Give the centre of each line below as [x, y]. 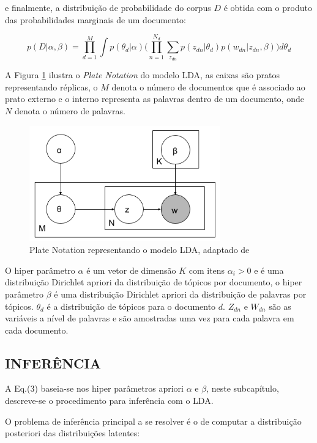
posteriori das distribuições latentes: [73, 433]
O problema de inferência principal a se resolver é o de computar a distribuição [153, 421]
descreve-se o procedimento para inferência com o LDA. [109, 401]
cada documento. [37, 330]
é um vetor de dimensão [131, 270]
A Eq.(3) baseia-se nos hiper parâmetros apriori [94, 388]
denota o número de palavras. [70, 110]
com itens [207, 270]
